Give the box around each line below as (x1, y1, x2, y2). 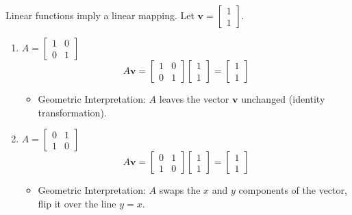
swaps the (159, 183, 201, 197)
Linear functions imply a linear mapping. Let (5, 8, 194, 22)
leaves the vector (159, 92, 229, 105)
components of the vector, (238, 183, 347, 197)
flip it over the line (38, 196, 116, 210)
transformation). (38, 105, 107, 119)
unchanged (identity (241, 92, 325, 105)
